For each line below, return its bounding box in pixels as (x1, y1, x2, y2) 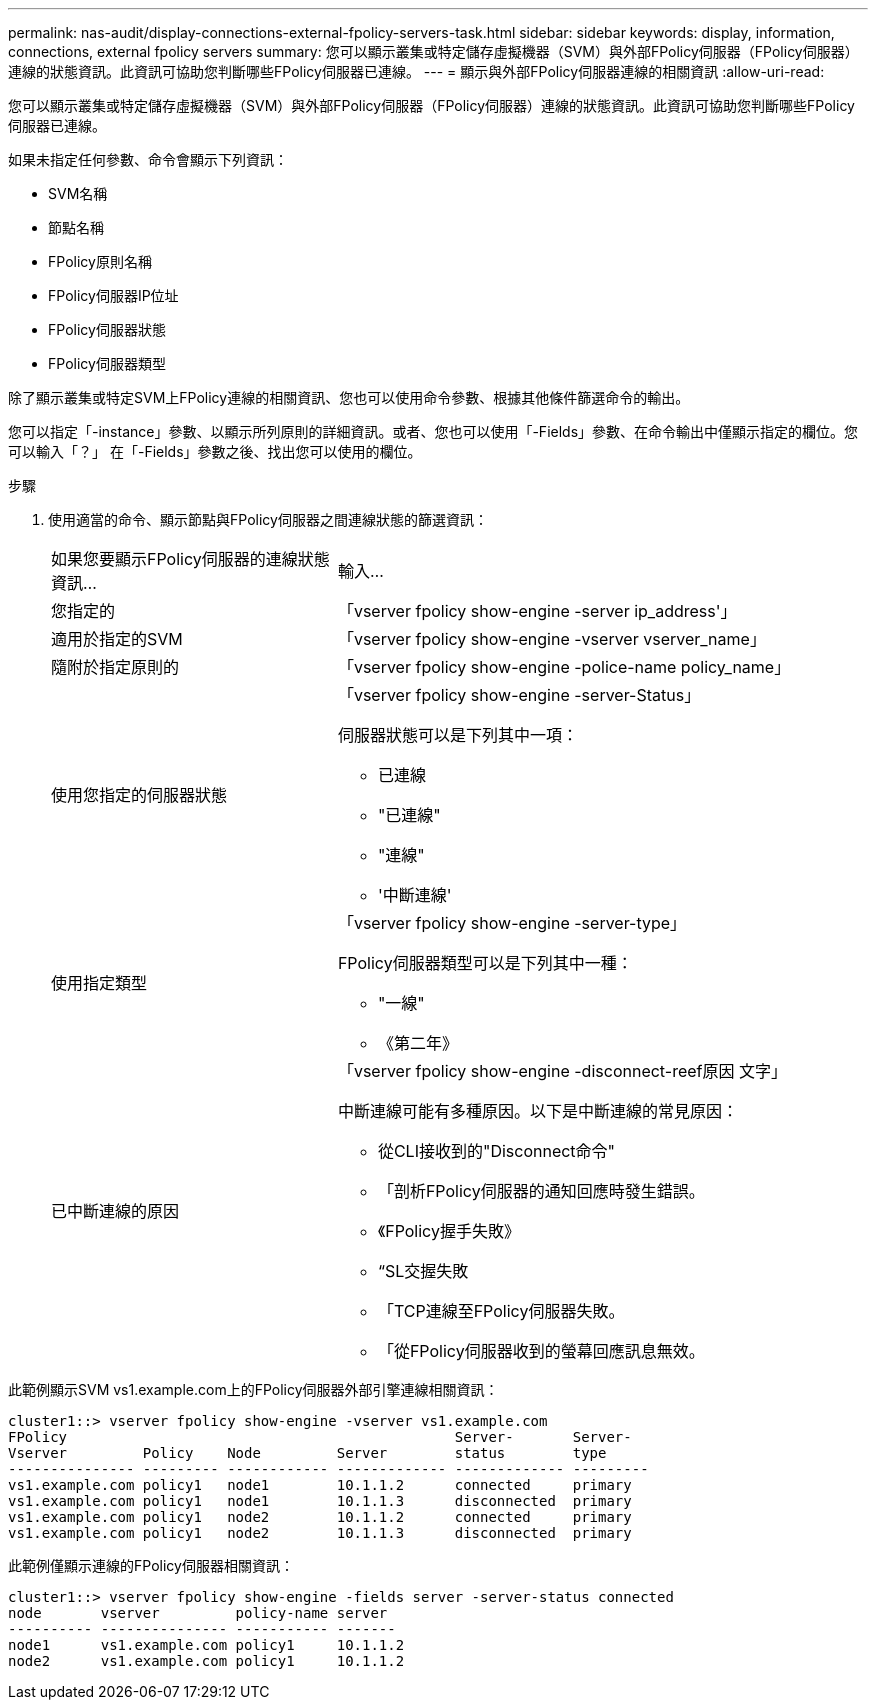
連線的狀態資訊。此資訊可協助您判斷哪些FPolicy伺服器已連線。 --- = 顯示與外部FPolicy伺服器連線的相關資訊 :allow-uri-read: (8, 63, 825, 80)
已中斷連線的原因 (51, 1201, 180, 1221)
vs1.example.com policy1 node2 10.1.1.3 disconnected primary (8, 1525, 632, 1541)
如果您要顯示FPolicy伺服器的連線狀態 (51, 549, 330, 569)
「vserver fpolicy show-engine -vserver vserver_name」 (337, 629, 766, 649)
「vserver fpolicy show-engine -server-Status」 (337, 685, 701, 705)
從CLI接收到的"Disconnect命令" (377, 1141, 616, 1161)
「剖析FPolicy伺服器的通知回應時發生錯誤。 (377, 1181, 705, 1201)
